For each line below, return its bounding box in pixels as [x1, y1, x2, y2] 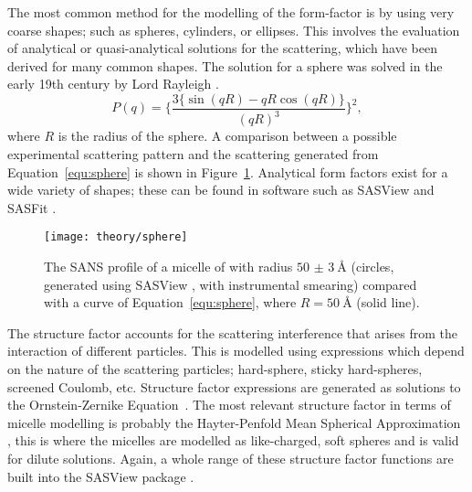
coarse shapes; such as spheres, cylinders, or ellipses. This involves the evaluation [7, 20, 460, 39]
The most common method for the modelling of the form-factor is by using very [7, 3, 455, 21]
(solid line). [356, 293, 420, 312]
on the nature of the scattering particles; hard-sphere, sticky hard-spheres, [7, 358, 423, 378]
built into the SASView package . [7, 466, 194, 486]
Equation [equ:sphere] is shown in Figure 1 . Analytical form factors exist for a [7, 162, 448, 181]
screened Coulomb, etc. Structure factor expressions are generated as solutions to [7, 377, 461, 396]
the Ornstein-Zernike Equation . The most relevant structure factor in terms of [7, 395, 451, 414]
